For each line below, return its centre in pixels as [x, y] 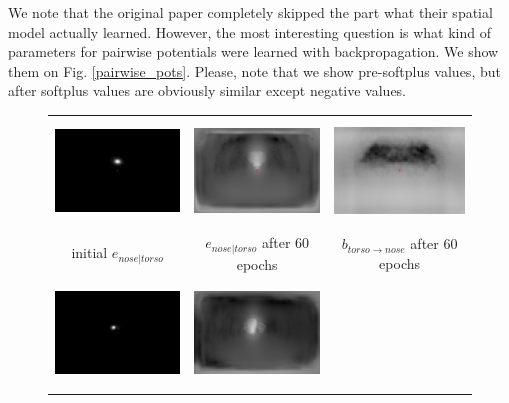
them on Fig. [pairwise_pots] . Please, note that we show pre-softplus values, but [254, 70]
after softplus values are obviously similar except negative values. [207, 90]
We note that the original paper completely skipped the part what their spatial [250, 12]
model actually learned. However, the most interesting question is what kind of [250, 31]
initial [89, 252]
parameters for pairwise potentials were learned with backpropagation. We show [253, 51]
